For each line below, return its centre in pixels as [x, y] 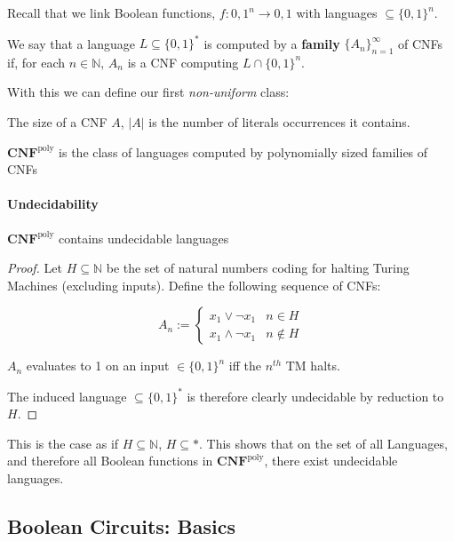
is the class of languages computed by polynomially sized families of [243, 151]
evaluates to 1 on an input [98, 366]
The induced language [67, 396]
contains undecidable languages [144, 238]
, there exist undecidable [331, 461]
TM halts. [313, 366]
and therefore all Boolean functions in [110, 461]
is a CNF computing [183, 62]
